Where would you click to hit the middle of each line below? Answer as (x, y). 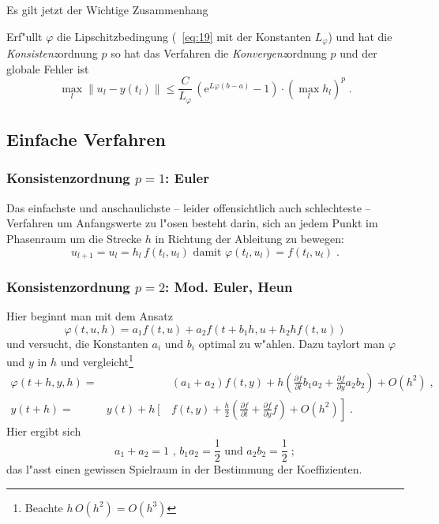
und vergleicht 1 (97, 361)
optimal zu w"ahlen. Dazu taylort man (291, 343)
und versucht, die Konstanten (77, 343)
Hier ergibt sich (44, 430)
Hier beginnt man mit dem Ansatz (90, 316)
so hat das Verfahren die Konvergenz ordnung (219, 53)
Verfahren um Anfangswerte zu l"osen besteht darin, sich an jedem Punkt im (192, 223)
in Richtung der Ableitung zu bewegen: (250, 238)
